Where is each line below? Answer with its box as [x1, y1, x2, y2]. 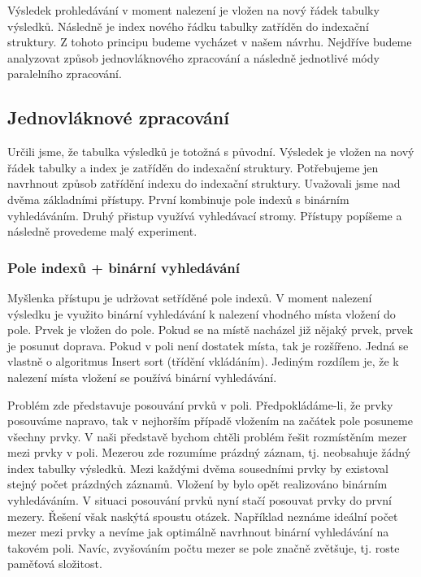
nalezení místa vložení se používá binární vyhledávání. [7, 368, 277, 385]
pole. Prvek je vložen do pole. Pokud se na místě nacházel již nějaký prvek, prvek [7, 321, 414, 338]
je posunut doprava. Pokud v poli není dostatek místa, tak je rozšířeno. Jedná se [7, 336, 409, 354]
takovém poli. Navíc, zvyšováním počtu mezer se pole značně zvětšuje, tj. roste [7, 539, 400, 556]
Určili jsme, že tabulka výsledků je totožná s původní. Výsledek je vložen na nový [7, 143, 414, 160]
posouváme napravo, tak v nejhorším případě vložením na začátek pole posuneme [7, 412, 413, 429]
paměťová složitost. [7, 555, 102, 572]
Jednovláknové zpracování [7, 105, 229, 130]
